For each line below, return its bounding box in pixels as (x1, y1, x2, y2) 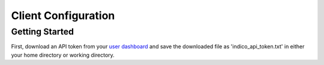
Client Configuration (11, 9, 115, 22)
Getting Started (11, 26, 74, 37)
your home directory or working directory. (11, 51, 115, 58)
